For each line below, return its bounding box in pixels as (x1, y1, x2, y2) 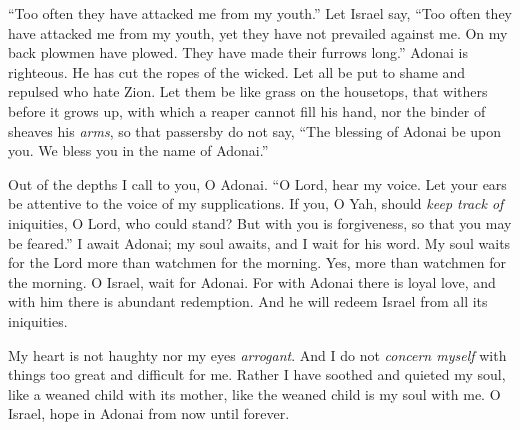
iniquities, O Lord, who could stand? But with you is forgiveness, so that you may (8, 212, 512, 233)
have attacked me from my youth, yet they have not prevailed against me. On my (8, 22, 508, 43)
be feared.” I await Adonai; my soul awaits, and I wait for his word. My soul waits (8, 232, 511, 253)
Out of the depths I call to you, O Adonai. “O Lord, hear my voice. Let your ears (8, 173, 507, 194)
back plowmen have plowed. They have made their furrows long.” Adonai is (8, 42, 468, 63)
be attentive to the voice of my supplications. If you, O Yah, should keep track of (8, 193, 504, 214)
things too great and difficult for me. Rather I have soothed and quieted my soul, (8, 364, 506, 385)
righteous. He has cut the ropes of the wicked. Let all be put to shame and (8, 61, 466, 82)
